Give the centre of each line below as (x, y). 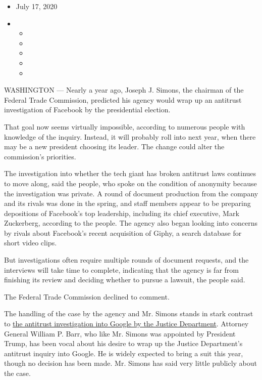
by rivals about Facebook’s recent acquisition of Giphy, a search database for (123, 233)
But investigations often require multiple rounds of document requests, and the (126, 260)
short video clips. (31, 243)
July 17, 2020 (37, 6)
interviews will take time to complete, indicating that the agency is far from (121, 269)
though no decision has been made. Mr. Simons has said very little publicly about (131, 363)
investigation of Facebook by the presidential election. (87, 110)
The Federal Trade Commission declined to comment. (87, 296)
